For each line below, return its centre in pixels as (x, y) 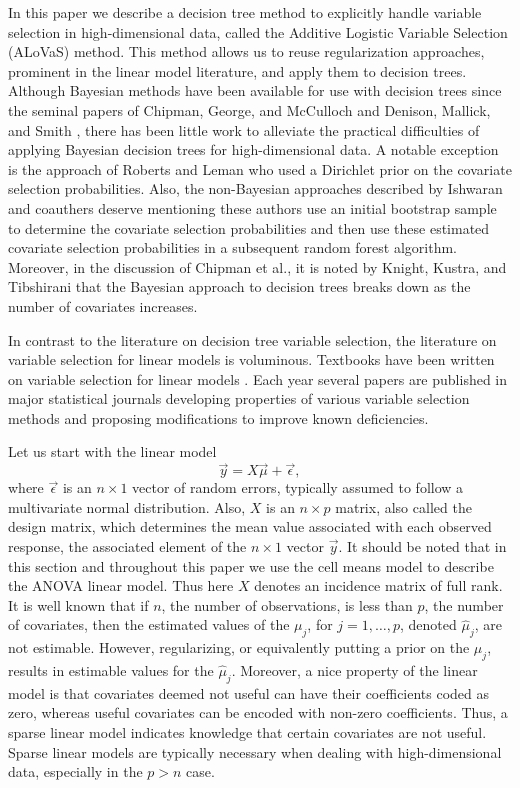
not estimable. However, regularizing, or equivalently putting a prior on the (239, 647)
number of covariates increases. (103, 305)
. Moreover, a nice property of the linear (354, 670)
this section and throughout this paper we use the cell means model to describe (251, 565)
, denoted (428, 624)
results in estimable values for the (111, 670)
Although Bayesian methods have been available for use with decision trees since (255, 90)
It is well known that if (78, 604)
